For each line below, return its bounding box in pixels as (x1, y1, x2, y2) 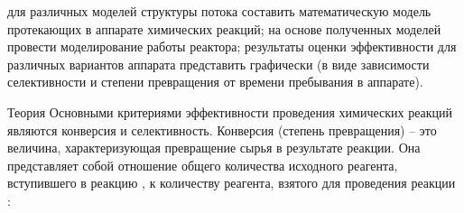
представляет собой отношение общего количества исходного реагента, (7, 155, 398, 174)
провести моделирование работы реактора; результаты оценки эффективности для (7, 37, 457, 56)
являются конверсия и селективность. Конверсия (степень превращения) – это (7, 120, 437, 139)
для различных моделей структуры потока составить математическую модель (7, 2, 432, 20)
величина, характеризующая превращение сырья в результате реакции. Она (7, 138, 421, 157)
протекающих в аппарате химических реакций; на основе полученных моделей (7, 19, 441, 38)
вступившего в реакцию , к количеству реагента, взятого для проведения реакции (7, 173, 456, 192)
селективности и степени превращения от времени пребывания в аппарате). (7, 72, 423, 91)
